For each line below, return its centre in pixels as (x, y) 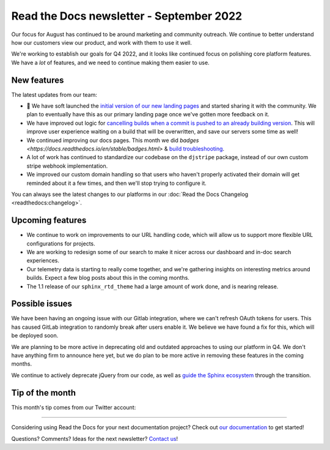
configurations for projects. (61, 243)
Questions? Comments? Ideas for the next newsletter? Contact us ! (95, 438)
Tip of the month (44, 393)
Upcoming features (49, 220)
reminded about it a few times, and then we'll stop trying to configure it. (117, 183)
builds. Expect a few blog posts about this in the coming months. (108, 278)
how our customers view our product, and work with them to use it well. (101, 42)
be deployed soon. (35, 336)
